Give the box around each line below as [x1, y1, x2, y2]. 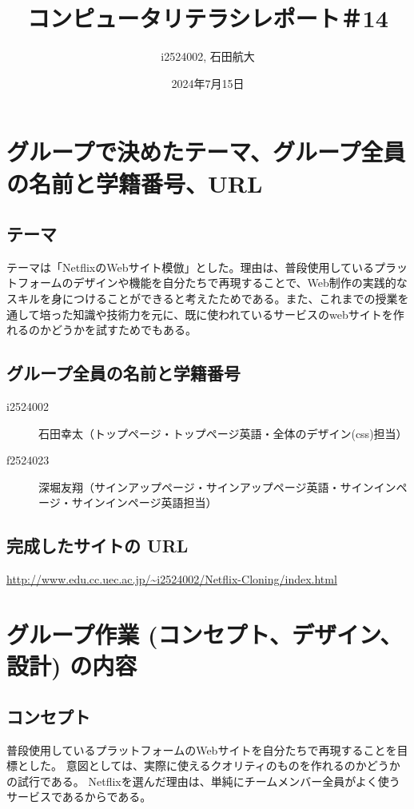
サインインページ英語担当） [71, 494, 217, 511]
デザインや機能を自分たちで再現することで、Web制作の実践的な [73, 274, 408, 291]
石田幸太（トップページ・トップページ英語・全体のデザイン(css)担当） [38, 424, 408, 441]
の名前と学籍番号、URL [6, 166, 263, 199]
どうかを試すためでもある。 [50, 321, 197, 338]
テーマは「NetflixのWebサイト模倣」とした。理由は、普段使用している [6, 258, 375, 275]
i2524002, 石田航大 [161, 48, 255, 65]
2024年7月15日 [171, 74, 245, 91]
